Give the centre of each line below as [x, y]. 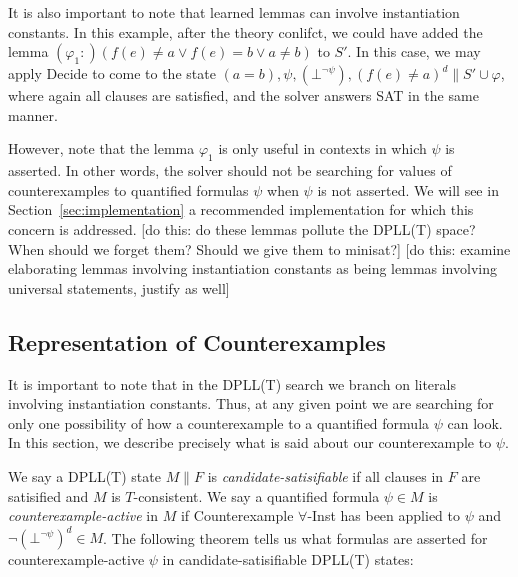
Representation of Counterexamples [197, 341]
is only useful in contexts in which [322, 148]
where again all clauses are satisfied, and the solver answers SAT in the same [243, 95]
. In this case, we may [414, 51]
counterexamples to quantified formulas [128, 189]
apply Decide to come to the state [112, 73]
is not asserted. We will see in [408, 189]
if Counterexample [237, 515]
